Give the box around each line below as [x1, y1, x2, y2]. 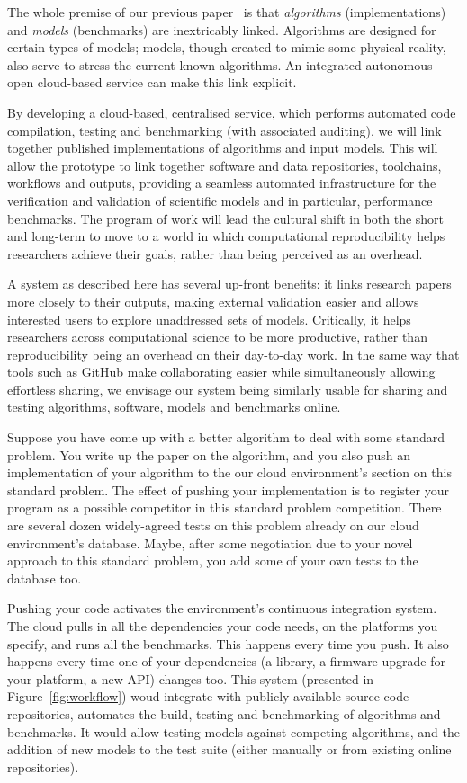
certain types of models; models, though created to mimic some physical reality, [7, 38, 446, 57]
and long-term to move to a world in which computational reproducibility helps [7, 227, 445, 245]
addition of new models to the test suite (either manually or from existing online [7, 740, 452, 759]
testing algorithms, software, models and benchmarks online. [7, 397, 341, 416]
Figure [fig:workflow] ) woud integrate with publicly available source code [7, 687, 409, 706]
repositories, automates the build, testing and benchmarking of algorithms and [7, 704, 441, 723]
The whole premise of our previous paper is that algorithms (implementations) [7, 3, 446, 21]
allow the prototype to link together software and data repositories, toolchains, [7, 156, 442, 174]
